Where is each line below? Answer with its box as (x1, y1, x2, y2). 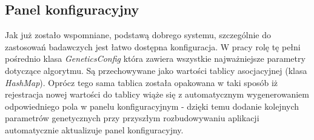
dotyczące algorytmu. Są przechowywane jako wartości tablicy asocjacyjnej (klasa (5, 64, 307, 76)
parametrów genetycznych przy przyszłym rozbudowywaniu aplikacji (5, 112, 259, 124)
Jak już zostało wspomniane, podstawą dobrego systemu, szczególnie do (5, 28, 271, 41)
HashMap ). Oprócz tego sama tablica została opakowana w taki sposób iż (5, 76, 278, 88)
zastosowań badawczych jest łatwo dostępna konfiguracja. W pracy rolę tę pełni (5, 40, 301, 53)
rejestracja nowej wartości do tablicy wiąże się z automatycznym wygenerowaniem (5, 88, 309, 101)
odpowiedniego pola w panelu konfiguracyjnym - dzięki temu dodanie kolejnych (5, 99, 299, 112)
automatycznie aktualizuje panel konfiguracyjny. (5, 123, 184, 136)
